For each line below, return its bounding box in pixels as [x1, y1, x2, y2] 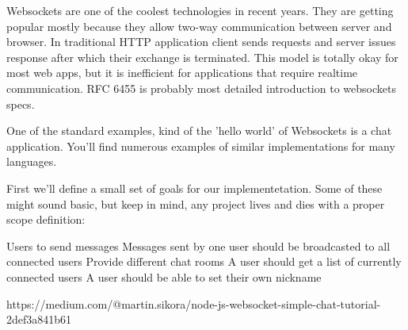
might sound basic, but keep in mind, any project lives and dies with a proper [6, 195, 385, 212]
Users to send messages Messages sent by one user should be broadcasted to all [6, 237, 391, 254]
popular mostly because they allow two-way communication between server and [6, 17, 392, 34]
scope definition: [6, 211, 86, 228]
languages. [6, 153, 57, 170]
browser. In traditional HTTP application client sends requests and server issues [6, 33, 396, 50]
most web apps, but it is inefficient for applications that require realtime [6, 64, 358, 81]
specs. [6, 95, 35, 112]
